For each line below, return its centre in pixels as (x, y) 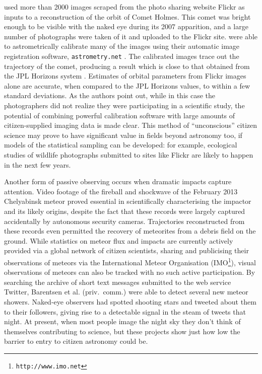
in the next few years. (38, 164)
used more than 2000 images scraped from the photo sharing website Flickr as (124, 7)
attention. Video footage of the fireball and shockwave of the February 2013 (121, 191)
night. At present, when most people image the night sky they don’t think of (122, 321)
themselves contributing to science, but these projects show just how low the (122, 331)
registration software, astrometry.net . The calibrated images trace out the (122, 56)
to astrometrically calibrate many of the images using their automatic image (122, 46)
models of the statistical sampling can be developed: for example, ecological (121, 145)
